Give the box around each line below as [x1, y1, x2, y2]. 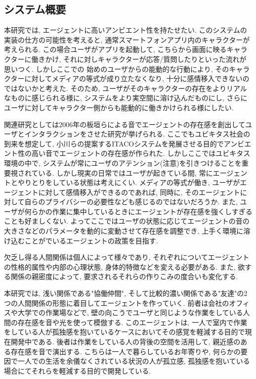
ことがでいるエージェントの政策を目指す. [24, 235, 158, 245]
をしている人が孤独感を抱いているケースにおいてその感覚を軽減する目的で [4, 327, 245, 337]
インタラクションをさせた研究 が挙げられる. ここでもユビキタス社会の [24, 129, 251, 139]
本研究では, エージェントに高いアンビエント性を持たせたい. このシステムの [4, 25, 247, 35]
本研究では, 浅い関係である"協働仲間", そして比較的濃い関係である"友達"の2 [4, 288, 248, 298]
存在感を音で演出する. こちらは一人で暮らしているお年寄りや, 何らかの [10, 346, 241, 356]
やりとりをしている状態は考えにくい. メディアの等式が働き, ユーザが [17, 177, 240, 188]
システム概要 [4, 1, 66, 17]
